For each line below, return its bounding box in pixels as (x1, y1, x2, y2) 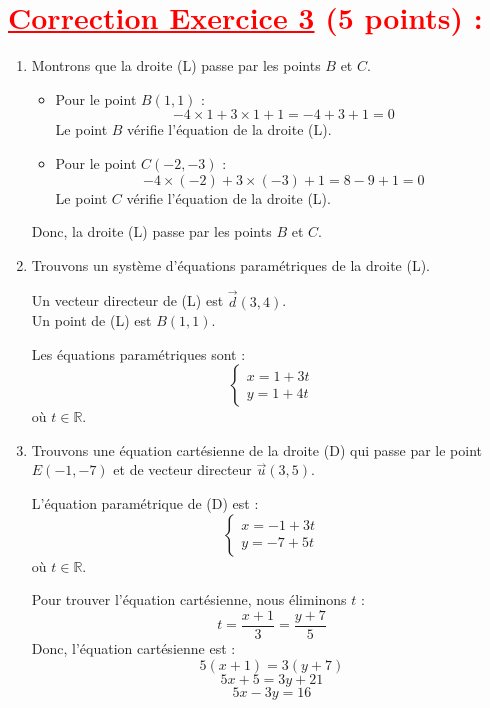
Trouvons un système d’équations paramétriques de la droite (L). (31, 254, 430, 275)
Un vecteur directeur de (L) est (31, 290, 224, 311)
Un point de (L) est (31, 310, 152, 331)
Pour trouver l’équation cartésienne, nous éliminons (31, 589, 347, 610)
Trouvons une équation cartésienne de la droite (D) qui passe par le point (31, 439, 483, 460)
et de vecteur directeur (113, 459, 252, 480)
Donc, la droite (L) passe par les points (31, 221, 272, 242)
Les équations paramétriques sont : (31, 343, 246, 364)
